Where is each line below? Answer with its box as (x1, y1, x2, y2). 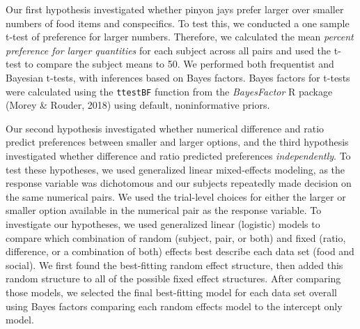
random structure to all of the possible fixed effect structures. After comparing (6, 271, 341, 286)
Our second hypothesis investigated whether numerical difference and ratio (6, 121, 324, 135)
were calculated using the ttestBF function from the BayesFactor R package (6, 84, 333, 98)
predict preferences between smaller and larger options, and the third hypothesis (6, 135, 349, 149)
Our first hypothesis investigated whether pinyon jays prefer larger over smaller (6, 2, 344, 16)
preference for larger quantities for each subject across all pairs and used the (6, 43, 331, 57)
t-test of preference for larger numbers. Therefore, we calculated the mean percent (6, 29, 354, 44)
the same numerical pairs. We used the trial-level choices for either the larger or (6, 189, 346, 204)
